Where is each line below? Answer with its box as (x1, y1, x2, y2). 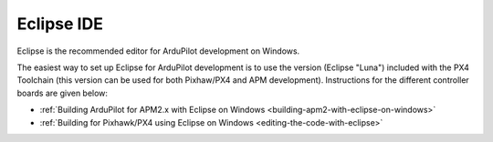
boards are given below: (16, 87, 109, 98)
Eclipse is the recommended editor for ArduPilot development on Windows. (16, 46, 300, 56)
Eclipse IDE (16, 14, 104, 34)
